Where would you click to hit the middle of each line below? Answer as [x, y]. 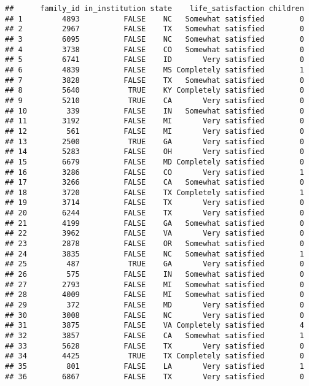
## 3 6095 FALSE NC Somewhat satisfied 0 [154, 39]
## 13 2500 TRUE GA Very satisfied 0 [154, 141]
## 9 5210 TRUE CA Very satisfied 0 [154, 100]
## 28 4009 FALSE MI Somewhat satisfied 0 [154, 295]
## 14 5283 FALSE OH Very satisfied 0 [154, 152]
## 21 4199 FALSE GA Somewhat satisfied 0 [154, 223]
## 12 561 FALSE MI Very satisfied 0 [154, 131]
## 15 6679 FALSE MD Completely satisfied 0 [154, 162]
